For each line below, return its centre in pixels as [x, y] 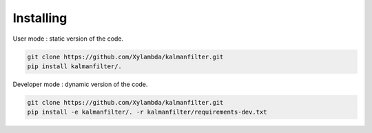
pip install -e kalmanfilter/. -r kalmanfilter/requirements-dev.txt [147, 112]
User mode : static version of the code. [68, 39]
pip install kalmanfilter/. [74, 66]
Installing [40, 18]
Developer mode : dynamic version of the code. [80, 84]
